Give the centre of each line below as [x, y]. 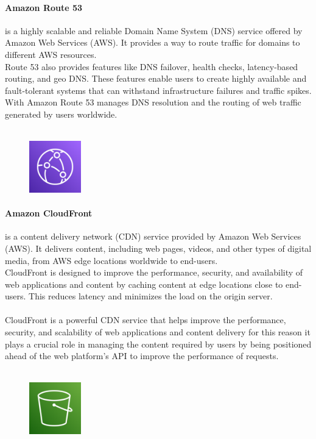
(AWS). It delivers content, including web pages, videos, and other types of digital [158, 248]
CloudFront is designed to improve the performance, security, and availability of [154, 272]
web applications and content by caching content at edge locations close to [144, 284]
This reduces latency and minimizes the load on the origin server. [151, 296]
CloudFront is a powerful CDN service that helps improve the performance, [146, 320]
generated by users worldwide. [61, 114]
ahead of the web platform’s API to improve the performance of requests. [142, 356]
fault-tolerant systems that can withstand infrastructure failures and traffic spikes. [158, 90]
